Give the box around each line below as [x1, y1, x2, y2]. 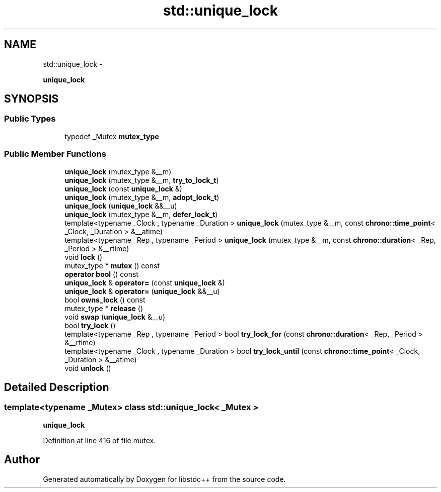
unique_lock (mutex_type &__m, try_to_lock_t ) [64, 175, 219, 184]
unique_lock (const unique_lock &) [64, 184, 182, 193]
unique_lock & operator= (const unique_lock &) [64, 278, 225, 287]
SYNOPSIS [4, 92, 59, 106]
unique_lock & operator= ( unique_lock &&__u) [64, 286, 220, 296]
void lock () [64, 252, 103, 261]
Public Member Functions [4, 149, 106, 159]
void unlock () [64, 363, 111, 372]
